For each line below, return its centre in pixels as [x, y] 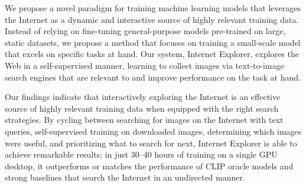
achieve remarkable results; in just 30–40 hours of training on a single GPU [141, 154]
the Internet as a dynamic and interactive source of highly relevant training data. [152, 19]
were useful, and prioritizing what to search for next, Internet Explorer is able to [151, 143]
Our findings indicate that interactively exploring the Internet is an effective [143, 97]
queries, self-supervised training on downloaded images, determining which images [153, 131]
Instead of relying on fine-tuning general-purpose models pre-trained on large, [145, 31]
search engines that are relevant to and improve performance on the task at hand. [153, 77]
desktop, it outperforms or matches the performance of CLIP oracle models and [149, 166]
